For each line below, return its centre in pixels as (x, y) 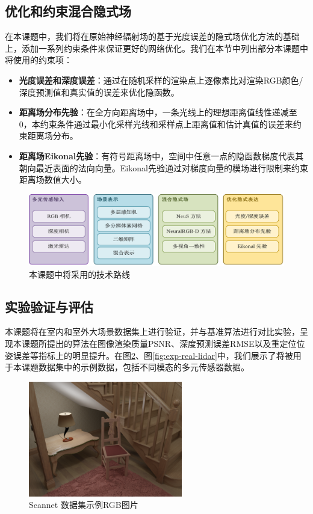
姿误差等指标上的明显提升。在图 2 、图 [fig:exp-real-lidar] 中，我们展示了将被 (149, 355)
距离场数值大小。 (53, 179)
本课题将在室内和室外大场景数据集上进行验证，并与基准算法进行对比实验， (152, 332)
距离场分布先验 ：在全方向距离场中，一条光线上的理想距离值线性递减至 (158, 112)
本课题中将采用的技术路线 (79, 274)
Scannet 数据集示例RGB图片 (84, 505)
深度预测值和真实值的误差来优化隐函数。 (99, 92)
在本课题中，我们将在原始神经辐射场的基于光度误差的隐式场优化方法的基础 (152, 36)
